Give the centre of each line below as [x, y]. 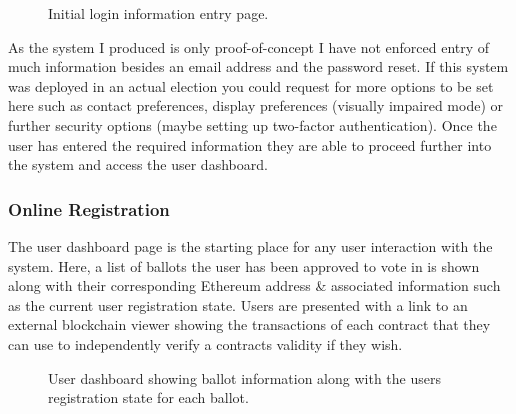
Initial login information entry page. [158, 13]
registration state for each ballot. [148, 397]
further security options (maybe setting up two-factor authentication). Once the [252, 124]
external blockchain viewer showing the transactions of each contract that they [249, 324]
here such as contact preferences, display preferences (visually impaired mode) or [255, 105]
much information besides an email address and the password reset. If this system [258, 66]
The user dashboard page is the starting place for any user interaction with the [250, 245]
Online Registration [89, 208]
